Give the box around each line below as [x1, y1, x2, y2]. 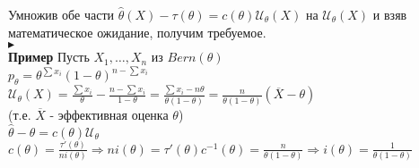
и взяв [372, 5, 407, 23]
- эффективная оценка [49, 105, 169, 123]
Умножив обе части [8, 5, 115, 23]
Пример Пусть [8, 47, 90, 66]
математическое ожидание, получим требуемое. [8, 22, 266, 41]
